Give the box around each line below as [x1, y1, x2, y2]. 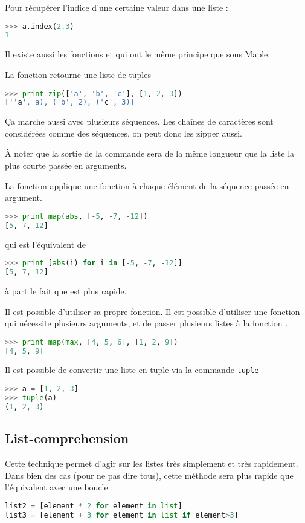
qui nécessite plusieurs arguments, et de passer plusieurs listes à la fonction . [5, 317, 288, 330]
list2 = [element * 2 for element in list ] [5, 501, 182, 510]
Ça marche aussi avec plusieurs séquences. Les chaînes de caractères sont [5, 115, 274, 128]
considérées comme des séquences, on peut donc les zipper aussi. [5, 126, 243, 139]
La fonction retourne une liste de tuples [5, 68, 151, 80]
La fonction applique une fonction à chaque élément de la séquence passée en [5, 179, 289, 192]
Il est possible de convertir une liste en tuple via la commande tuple [5, 363, 259, 376]
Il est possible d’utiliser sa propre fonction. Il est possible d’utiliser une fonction [5, 305, 300, 317]
